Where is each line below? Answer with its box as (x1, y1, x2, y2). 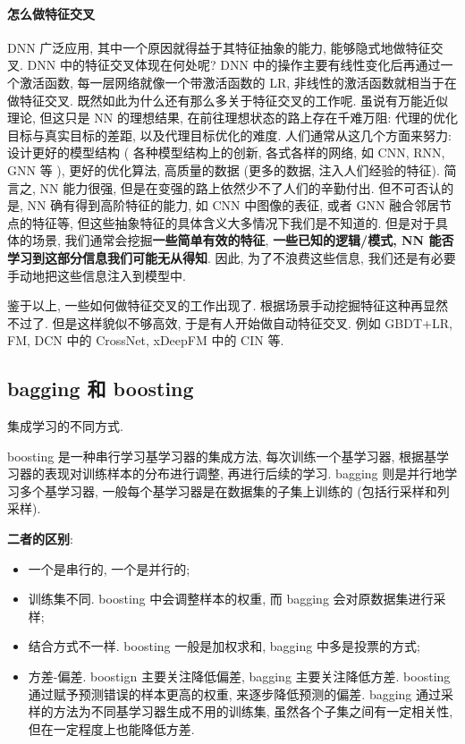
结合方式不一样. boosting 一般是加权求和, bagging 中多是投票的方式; (28, 637, 420, 655)
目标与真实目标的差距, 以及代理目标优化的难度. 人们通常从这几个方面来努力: (7, 125, 452, 144)
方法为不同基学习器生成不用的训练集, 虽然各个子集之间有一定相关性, (53, 702, 453, 721)
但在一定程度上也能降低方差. (28, 719, 195, 738)
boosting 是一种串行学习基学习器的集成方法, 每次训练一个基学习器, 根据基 (7, 446, 436, 465)
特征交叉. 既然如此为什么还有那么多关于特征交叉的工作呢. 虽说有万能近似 (19, 90, 449, 109)
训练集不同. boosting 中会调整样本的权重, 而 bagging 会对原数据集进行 (28, 589, 434, 608)
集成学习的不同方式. (7, 417, 123, 435)
